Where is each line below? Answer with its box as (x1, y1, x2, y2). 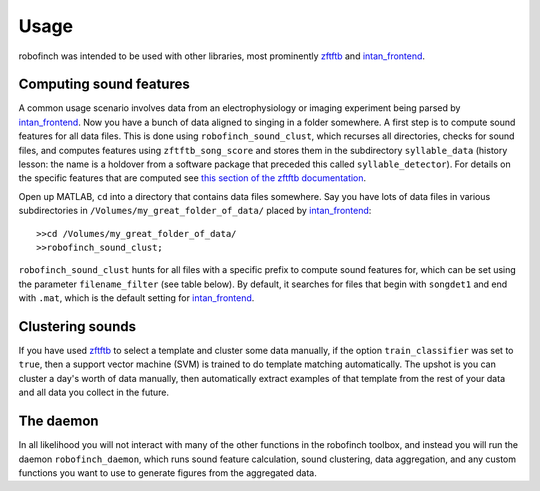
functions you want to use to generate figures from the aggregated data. (18, 466, 317, 479)
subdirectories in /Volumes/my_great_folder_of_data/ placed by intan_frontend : (18, 205, 372, 217)
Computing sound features (18, 76, 190, 93)
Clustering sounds (18, 318, 137, 335)
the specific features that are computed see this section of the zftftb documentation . (18, 172, 367, 184)
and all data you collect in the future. (18, 386, 170, 399)
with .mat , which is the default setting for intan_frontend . (18, 292, 255, 304)
